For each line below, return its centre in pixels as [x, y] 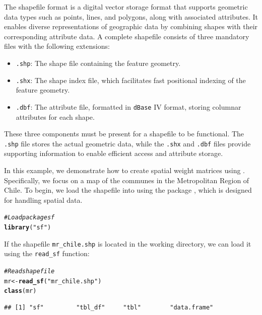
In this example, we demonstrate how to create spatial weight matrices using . [124, 170]
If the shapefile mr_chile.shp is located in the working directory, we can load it [128, 243]
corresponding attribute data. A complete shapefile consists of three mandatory [127, 36]
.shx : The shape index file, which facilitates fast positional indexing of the [131, 80]
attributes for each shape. [55, 116]
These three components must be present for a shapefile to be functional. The [124, 134]
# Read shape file [29, 271]
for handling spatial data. [43, 200]
